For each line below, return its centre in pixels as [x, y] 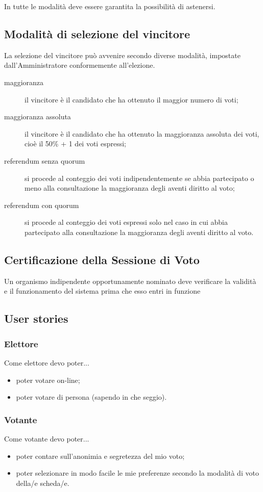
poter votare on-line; [48, 380]
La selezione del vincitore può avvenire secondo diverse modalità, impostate [122, 55]
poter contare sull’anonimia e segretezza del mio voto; [100, 456]
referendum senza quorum [45, 160]
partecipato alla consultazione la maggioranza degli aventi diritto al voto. [139, 232]
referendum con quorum [42, 205]
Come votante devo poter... [47, 438]
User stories [36, 318]
